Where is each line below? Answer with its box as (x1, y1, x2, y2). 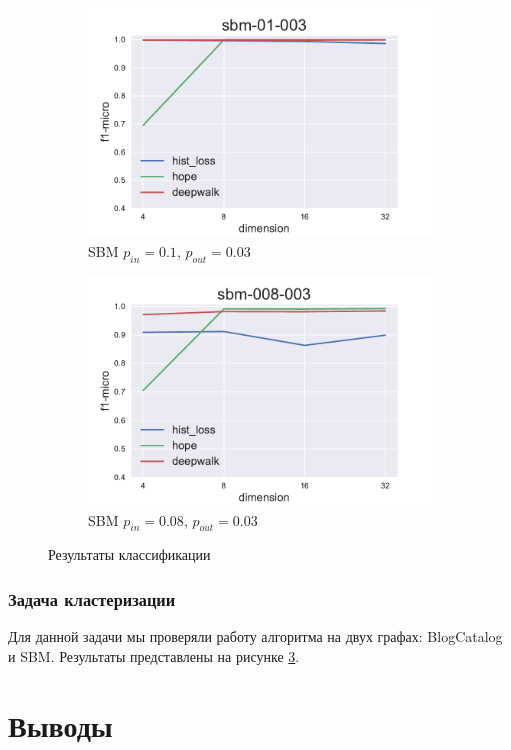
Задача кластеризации (8, 586, 176, 611)
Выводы (8, 704, 113, 745)
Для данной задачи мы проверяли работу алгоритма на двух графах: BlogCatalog (8, 626, 503, 647)
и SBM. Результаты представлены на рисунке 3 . (8, 645, 300, 666)
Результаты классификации (48, 544, 211, 565)
